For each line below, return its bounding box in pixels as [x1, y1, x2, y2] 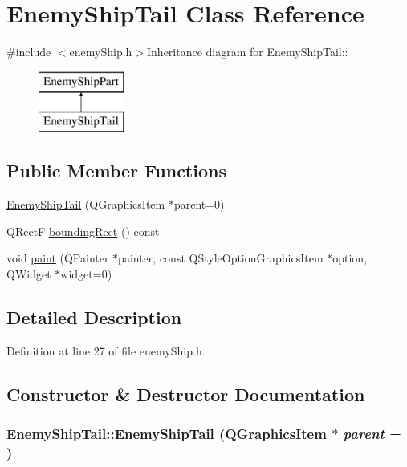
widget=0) [60, 265, 112, 282]
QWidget [6, 265, 51, 282]
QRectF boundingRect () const [6, 222, 160, 239]
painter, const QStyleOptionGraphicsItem [118, 250, 324, 266]
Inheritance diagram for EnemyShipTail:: [147, 43, 348, 60]
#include [6, 43, 51, 60]
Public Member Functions [6, 158, 226, 183]
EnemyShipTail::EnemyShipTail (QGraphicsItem [6, 423, 327, 443]
